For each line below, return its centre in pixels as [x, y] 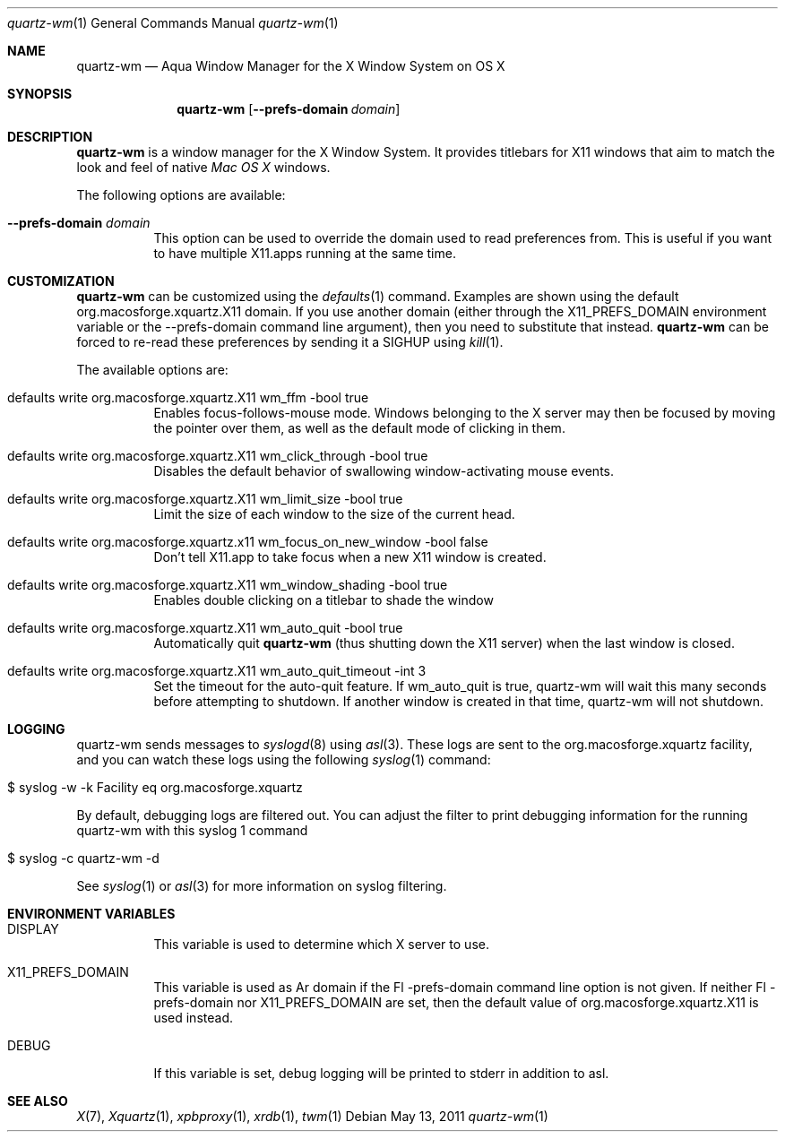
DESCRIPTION [50, 137]
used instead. [193, 1018]
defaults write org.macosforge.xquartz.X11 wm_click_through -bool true [218, 456]
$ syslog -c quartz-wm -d [83, 858]
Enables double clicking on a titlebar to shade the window [323, 600]
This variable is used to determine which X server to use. [321, 944]
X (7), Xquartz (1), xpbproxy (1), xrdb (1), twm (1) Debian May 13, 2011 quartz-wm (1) [312, 1116]
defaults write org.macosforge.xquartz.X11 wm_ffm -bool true [188, 397]
